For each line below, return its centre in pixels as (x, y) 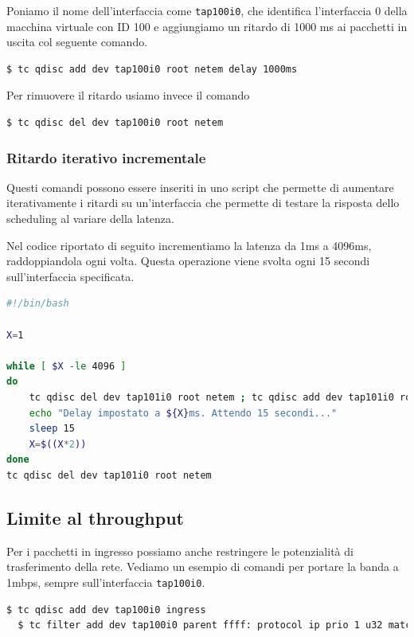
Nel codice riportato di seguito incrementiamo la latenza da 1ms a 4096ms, (189, 245)
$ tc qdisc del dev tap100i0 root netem (115, 123)
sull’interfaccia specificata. (70, 276)
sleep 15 (52, 429)
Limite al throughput (95, 517)
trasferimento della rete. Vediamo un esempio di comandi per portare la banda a (203, 567)
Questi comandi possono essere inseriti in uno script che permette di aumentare (200, 187)
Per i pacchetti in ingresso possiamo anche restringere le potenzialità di (180, 551)
